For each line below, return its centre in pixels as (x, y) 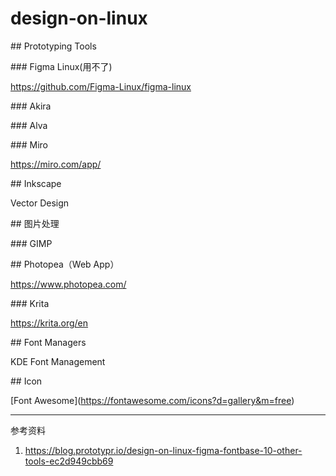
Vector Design (40, 203)
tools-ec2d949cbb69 (69, 461)
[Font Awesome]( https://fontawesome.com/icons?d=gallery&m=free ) (152, 400)
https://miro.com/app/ (56, 164)
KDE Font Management (58, 361)
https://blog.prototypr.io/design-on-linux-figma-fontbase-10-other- (163, 450)
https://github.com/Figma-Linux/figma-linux (101, 86)
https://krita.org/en (49, 323)
